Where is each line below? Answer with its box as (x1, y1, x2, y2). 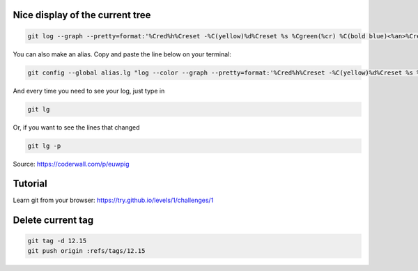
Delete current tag (13, 215, 94, 226)
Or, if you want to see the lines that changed (13, 123, 140, 132)
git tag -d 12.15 (27, 237, 87, 245)
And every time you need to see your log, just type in (13, 86, 165, 95)
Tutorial (13, 178, 48, 189)
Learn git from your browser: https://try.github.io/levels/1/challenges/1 (13, 196, 214, 205)
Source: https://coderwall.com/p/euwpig (13, 160, 130, 168)
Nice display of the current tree (13, 9, 151, 21)
